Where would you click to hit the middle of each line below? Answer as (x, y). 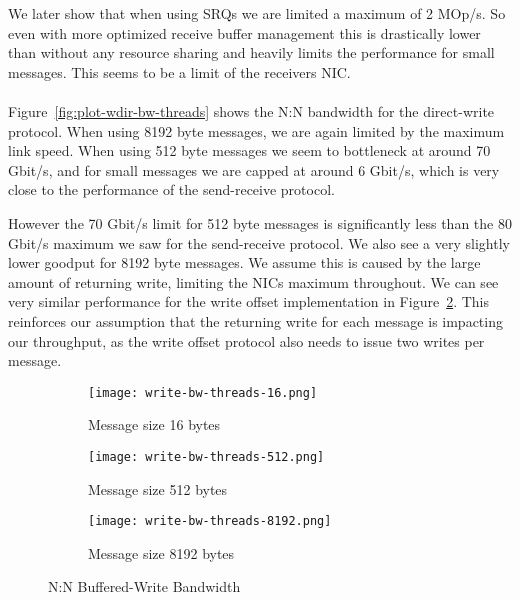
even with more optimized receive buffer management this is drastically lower (244, 32)
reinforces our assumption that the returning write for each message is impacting (255, 320)
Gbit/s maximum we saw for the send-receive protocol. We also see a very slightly (259, 242)
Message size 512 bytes (158, 488)
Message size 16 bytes (154, 424)
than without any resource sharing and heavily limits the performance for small (251, 52)
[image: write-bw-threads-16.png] (203, 392)
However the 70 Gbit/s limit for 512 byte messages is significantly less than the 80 (260, 222)
